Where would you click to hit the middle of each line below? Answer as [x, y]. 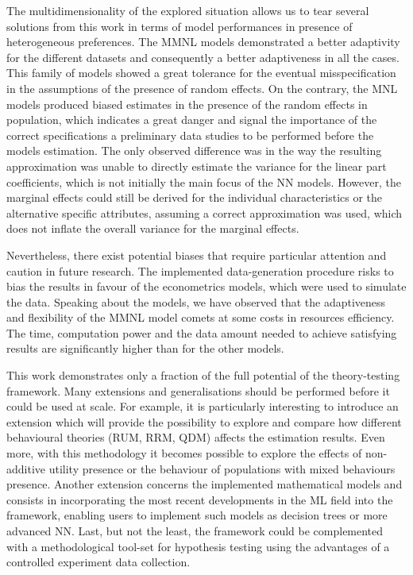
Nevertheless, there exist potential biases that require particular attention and [197, 255]
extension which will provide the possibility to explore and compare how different [204, 421]
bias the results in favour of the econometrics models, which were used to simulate [206, 286]
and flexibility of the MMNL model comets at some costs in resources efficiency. [201, 317]
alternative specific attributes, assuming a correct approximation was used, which [205, 212]
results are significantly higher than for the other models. [145, 348]
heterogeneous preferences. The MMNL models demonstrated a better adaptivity [203, 42]
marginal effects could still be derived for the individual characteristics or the [195, 197]
